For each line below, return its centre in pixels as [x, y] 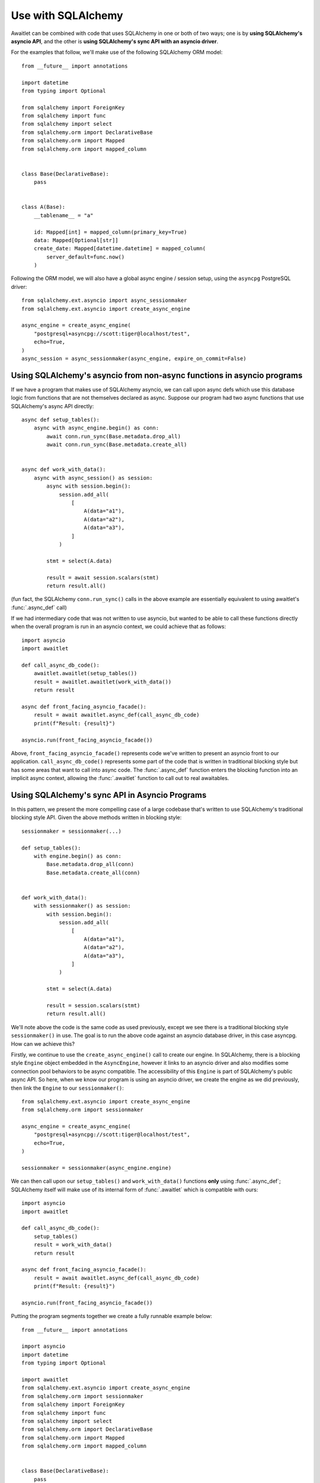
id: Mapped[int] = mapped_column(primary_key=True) [110, 232]
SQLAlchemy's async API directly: [52, 406]
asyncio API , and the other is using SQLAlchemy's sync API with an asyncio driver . [115, 41]
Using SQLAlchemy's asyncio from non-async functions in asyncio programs [157, 375]
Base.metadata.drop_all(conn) [90, 864]
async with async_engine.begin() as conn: [96, 428]
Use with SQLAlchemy [67, 15]
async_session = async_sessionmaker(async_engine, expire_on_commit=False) [134, 359]
